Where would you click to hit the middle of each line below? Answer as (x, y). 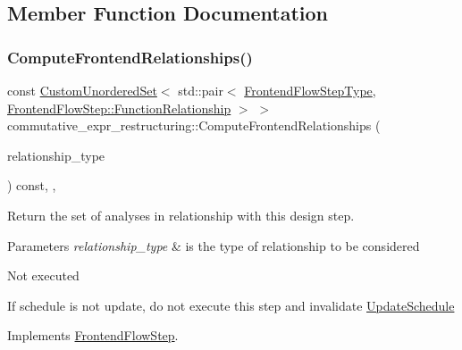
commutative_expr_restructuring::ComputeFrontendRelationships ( (194, 125)
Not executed (43, 275)
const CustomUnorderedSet (82, 90)
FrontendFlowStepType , (310, 90)
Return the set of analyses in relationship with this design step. (181, 215)
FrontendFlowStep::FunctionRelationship (119, 108)
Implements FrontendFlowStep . (93, 335)
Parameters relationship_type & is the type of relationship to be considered (214, 245)
